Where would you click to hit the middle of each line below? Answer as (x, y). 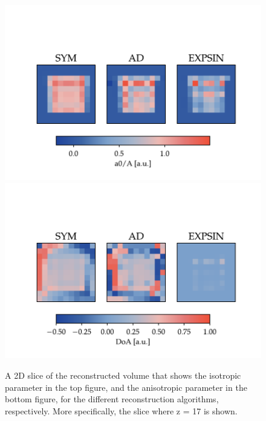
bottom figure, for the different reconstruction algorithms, (112, 399)
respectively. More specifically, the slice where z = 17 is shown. (121, 410)
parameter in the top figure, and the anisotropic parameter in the (126, 387)
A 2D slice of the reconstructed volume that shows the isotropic (123, 375)
